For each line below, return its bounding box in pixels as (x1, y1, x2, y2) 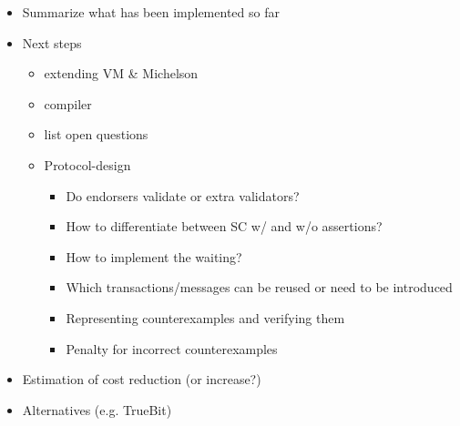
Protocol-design (44, 155, 131, 174)
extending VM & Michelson (44, 64, 199, 83)
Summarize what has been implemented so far (22, 3, 280, 21)
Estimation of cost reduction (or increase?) (22, 370, 261, 389)
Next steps (22, 33, 82, 52)
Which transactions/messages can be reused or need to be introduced (66, 278, 453, 297)
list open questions (44, 125, 148, 144)
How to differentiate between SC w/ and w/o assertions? (66, 217, 383, 236)
